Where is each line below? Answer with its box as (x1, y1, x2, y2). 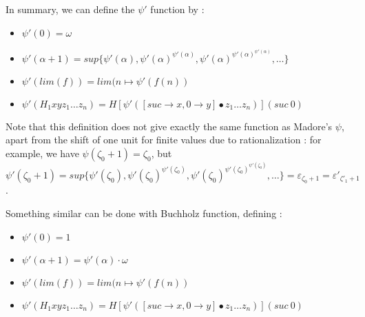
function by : (150, 2, 205, 16)
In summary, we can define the (6, 2, 135, 16)
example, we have (6, 145, 79, 160)
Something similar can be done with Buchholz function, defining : (6, 206, 282, 221)
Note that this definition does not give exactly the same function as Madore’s (6, 119, 333, 133)
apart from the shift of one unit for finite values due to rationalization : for (6, 132, 322, 147)
